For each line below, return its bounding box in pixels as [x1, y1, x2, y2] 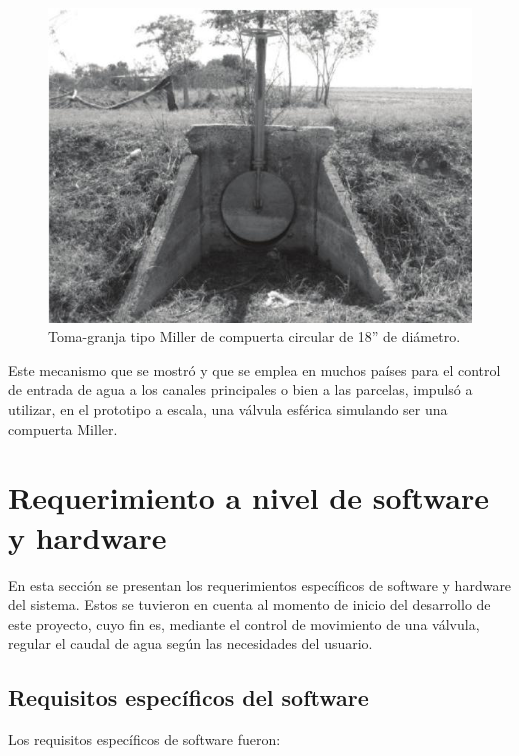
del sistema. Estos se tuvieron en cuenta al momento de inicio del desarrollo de [8, 594, 491, 615]
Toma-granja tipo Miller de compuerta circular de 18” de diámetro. [48, 326, 461, 347]
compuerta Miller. [8, 418, 118, 439]
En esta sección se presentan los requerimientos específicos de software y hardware [8, 574, 512, 595]
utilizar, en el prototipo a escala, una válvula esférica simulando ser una [8, 399, 448, 420]
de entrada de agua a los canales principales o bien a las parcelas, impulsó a [8, 379, 473, 400]
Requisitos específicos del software [8, 682, 369, 713]
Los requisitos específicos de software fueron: [8, 729, 281, 750]
